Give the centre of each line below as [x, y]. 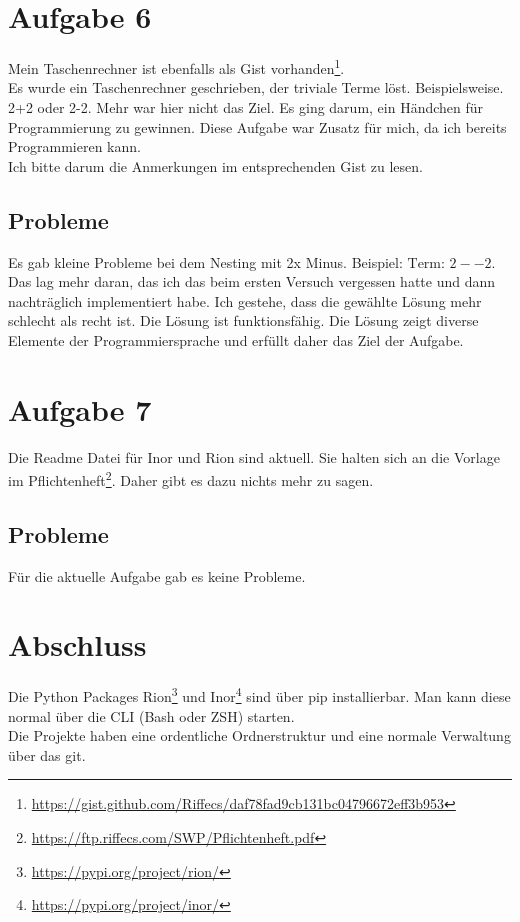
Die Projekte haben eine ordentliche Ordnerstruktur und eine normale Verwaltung [259, 735]
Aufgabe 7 [80, 408]
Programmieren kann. [74, 146]
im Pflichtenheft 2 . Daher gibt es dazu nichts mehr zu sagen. [191, 478]
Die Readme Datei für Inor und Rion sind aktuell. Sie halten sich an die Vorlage [254, 456]
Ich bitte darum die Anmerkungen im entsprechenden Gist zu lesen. [215, 165]
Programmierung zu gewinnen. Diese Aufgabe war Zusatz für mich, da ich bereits [257, 126]
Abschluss [77, 644]
